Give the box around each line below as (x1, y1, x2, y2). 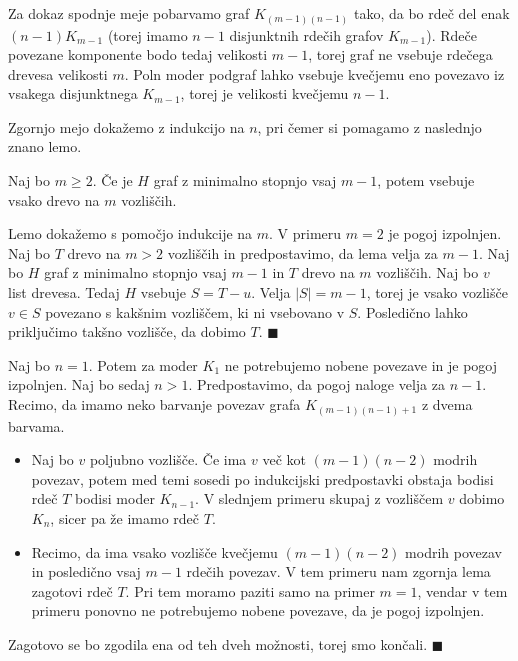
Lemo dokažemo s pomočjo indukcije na (8, 223, 253, 244)
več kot (262, 449, 307, 470)
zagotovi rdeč (31, 580, 113, 601)
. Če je (92, 170, 133, 191)
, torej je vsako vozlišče (366, 282, 508, 303)
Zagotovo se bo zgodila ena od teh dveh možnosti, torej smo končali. (8, 633, 428, 654)
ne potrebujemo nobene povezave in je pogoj (224, 354, 498, 375)
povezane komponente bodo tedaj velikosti (8, 44, 268, 65)
